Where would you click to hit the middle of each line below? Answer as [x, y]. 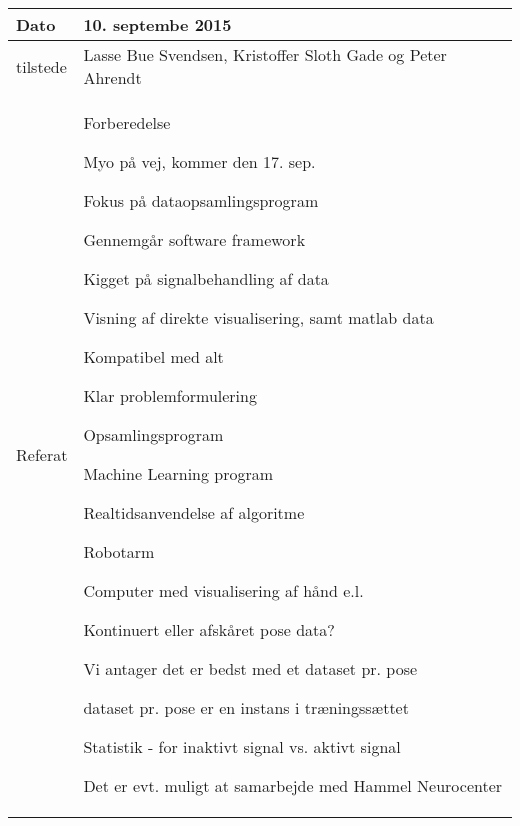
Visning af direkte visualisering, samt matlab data [258, 317]
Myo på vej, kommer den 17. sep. [199, 161]
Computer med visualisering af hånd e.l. [223, 590]
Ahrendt [112, 77]
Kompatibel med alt [153, 356]
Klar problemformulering [170, 395]
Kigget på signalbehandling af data [206, 278]
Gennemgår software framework [194, 239]
